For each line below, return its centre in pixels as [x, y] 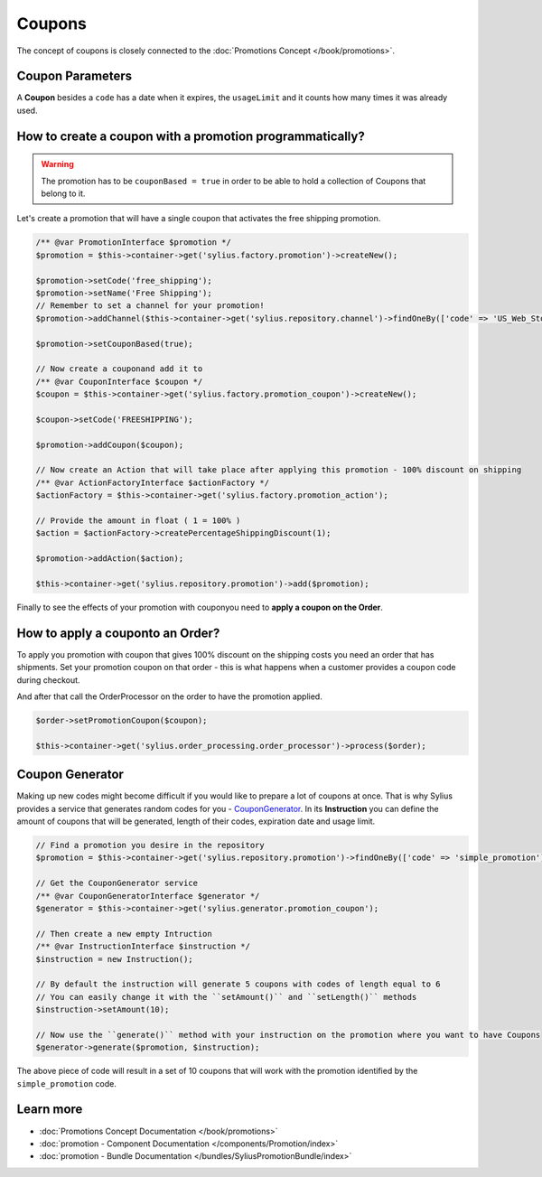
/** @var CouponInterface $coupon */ [119, 381]
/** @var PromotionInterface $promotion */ [134, 243]
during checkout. [48, 680]
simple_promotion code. [66, 1083]
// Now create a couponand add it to [119, 369]
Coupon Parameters [75, 76]
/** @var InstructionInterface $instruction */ [143, 947]
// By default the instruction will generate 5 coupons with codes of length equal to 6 [238, 984]
